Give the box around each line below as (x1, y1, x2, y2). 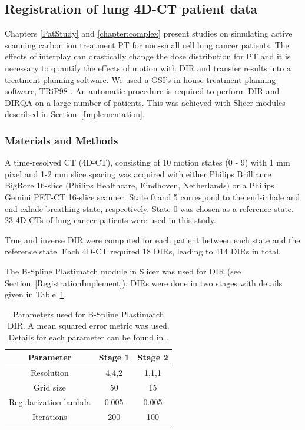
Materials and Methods (5, 133, 118, 147)
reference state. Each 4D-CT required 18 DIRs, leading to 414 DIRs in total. (5, 245, 281, 257)
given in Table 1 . (5, 288, 67, 300)
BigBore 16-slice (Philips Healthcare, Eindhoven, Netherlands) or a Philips (5, 179, 274, 191)
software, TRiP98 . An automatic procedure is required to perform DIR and (5, 85, 280, 97)
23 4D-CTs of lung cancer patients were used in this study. (5, 214, 216, 226)
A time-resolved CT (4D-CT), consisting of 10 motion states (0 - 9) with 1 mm (5, 156, 290, 168)
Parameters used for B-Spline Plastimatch (12, 307, 164, 320)
